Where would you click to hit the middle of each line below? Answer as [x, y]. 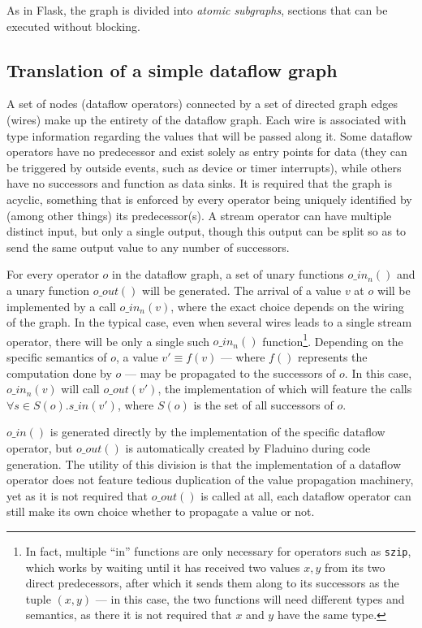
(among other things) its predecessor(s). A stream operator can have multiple [199, 215]
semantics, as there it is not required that [129, 615]
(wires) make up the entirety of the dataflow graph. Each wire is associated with [207, 119]
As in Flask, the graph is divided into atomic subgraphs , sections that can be [197, 10]
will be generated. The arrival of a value [242, 290]
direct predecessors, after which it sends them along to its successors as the [212, 583]
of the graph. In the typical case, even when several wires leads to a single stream [209, 322]
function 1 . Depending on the [333, 340]
